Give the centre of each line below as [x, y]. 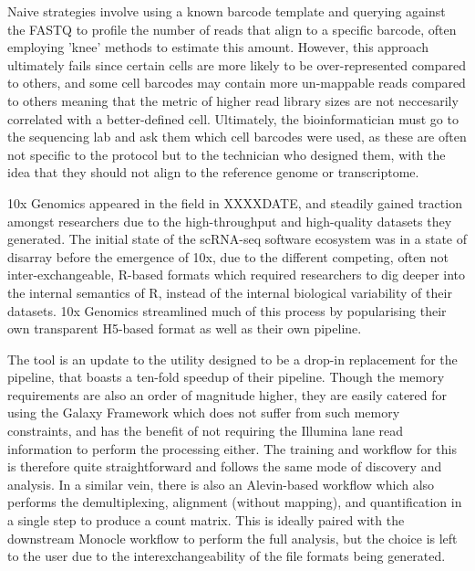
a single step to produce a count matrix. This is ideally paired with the [206, 520]
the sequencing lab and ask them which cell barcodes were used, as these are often [237, 137]
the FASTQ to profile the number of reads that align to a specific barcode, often [232, 29]
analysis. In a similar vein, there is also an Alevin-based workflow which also [221, 484]
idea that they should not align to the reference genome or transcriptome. [213, 172]
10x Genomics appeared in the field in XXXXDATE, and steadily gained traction [235, 202]
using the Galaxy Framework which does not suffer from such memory [204, 412]
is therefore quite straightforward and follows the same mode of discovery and [225, 466]
